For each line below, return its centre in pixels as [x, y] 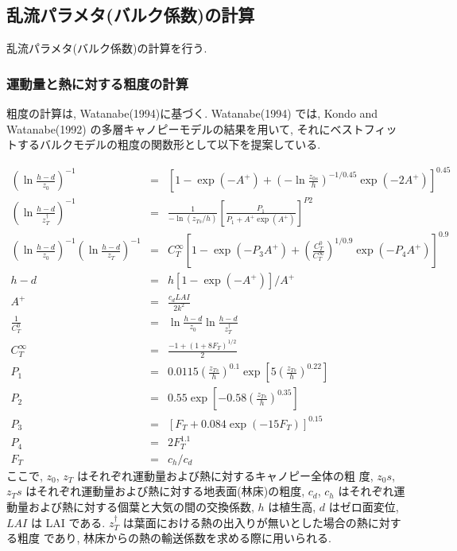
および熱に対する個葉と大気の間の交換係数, [141, 506]
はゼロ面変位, [364, 506]
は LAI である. [68, 522]
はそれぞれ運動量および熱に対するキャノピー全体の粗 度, [225, 475]
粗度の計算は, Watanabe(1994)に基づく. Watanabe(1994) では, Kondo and [192, 113]
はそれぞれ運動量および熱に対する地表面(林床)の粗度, [165, 491]
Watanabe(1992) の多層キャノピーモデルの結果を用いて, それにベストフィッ [202, 128]
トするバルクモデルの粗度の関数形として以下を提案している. [164, 144]
